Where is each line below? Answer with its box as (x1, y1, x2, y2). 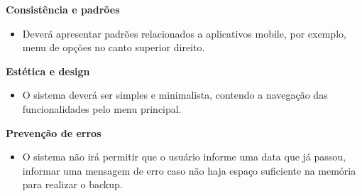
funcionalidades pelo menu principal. (22, 101, 182, 116)
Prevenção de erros (6, 125, 102, 140)
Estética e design (6, 63, 90, 78)
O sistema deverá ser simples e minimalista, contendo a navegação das (22, 87, 328, 102)
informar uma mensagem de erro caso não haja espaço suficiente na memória (22, 163, 356, 178)
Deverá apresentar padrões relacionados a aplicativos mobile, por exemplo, (22, 26, 346, 40)
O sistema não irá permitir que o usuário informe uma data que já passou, (22, 149, 346, 164)
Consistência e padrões (6, 2, 120, 16)
